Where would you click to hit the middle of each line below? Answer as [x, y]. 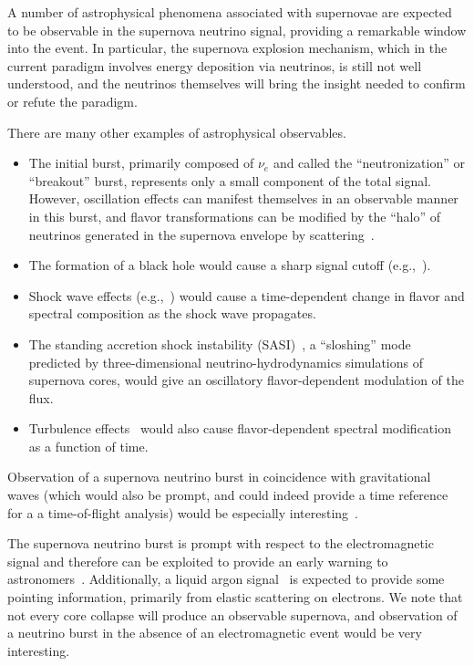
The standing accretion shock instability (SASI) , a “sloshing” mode [220, 343]
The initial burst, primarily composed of [141, 163]
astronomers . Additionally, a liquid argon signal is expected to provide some [226, 579]
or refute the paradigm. [72, 101]
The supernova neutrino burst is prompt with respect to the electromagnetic [221, 543]
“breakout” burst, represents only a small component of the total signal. [230, 180]
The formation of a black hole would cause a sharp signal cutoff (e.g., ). [230, 265]
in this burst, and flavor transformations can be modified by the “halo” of [235, 216]
